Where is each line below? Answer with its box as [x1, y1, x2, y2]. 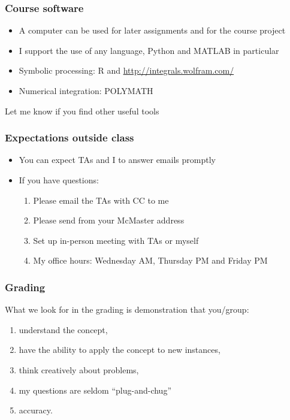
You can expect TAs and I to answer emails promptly [19, 153, 216, 166]
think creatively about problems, [19, 363, 139, 376]
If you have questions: [19, 174, 99, 186]
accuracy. [19, 404, 53, 416]
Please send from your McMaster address [33, 214, 185, 226]
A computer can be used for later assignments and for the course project [19, 24, 286, 37]
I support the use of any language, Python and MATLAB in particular [19, 44, 279, 56]
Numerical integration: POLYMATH [19, 84, 153, 96]
